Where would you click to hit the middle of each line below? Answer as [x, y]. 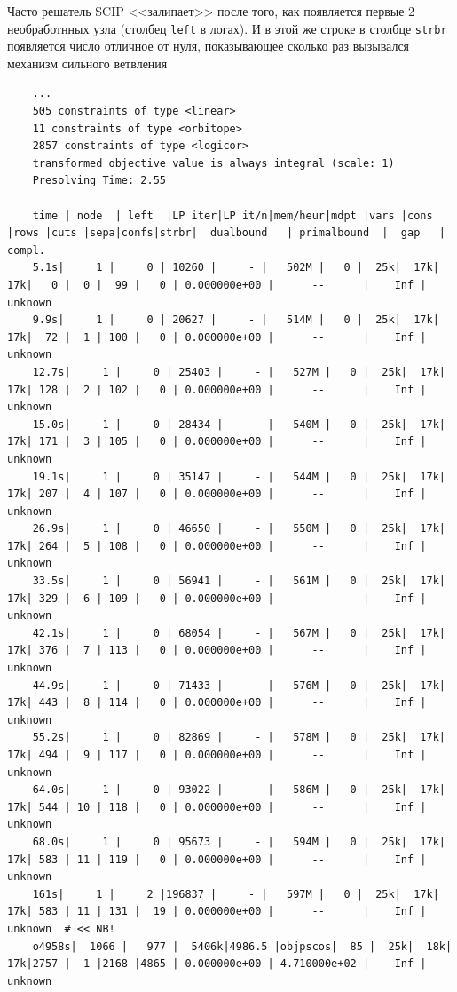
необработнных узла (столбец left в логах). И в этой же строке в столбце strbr [227, 28]
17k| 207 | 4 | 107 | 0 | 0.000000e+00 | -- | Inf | [217, 494]
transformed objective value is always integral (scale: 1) [213, 163]
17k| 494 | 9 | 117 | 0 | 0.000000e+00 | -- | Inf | [217, 755]
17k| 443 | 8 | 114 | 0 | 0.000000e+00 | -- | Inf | [217, 703]
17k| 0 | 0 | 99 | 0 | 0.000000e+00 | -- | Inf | [217, 285]
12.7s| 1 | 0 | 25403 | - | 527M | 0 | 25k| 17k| [239, 372]
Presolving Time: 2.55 [99, 181]
